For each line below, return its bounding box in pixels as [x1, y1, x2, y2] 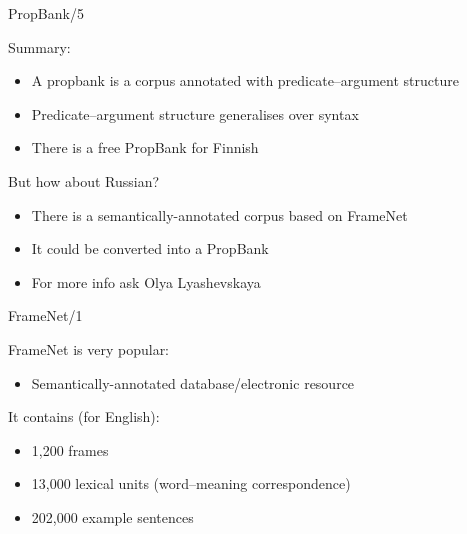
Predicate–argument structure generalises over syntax [31, 103, 359, 124]
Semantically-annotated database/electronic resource [31, 372, 355, 393]
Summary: [8, 36, 71, 57]
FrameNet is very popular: [8, 338, 170, 359]
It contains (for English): [8, 406, 160, 427]
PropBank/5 [8, 3, 84, 23]
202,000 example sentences [31, 506, 194, 527]
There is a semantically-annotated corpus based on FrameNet [31, 204, 408, 225]
